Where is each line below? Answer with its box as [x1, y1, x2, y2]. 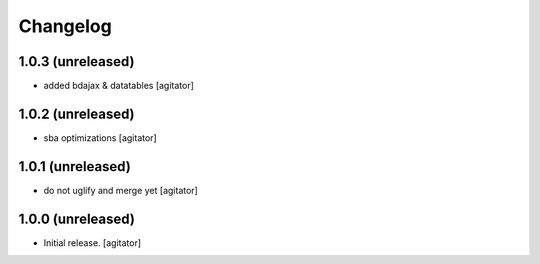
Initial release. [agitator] [43, 236, 142, 249]
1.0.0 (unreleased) [18, 210, 135, 227]
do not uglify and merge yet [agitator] [43, 184, 199, 196]
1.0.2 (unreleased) [18, 105, 135, 122]
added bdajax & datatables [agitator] [43, 80, 195, 92]
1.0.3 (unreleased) [18, 53, 135, 70]
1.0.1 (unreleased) [18, 158, 132, 175]
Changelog [18, 15, 112, 37]
